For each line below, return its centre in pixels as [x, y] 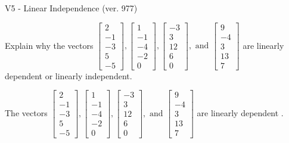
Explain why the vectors [49, 45]
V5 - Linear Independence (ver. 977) [71, 8]
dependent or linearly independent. [69, 75]
